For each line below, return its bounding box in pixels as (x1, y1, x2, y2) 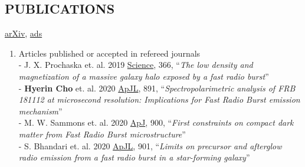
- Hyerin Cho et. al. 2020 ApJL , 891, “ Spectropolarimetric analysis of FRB (18, 81, 296, 94)
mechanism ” (18, 104, 63, 117)
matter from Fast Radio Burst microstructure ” (18, 127, 186, 140)
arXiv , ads (5, 27, 42, 40)
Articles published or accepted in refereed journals (18, 47, 201, 59)
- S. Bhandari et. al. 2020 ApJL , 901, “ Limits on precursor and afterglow (18, 139, 282, 152)
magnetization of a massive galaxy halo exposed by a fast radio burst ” (18, 70, 269, 82)
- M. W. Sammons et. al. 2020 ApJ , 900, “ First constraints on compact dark (18, 116, 294, 129)
